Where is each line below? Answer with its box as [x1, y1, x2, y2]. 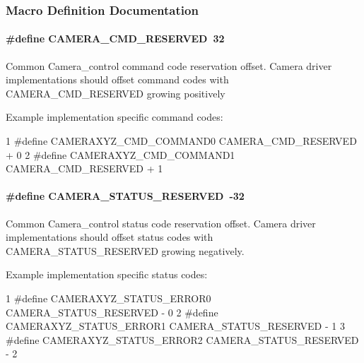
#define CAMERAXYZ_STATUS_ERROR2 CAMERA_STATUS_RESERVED [6, 332, 359, 347]
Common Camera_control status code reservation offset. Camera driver [6, 215, 316, 230]
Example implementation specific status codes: [6, 267, 208, 282]
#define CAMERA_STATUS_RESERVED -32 [6, 189, 245, 203]
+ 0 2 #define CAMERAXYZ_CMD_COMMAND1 [6, 147, 235, 162]
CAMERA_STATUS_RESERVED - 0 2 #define [6, 304, 218, 319]
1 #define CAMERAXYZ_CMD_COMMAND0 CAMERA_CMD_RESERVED [6, 133, 357, 148]
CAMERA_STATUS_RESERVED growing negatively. [6, 243, 245, 258]
